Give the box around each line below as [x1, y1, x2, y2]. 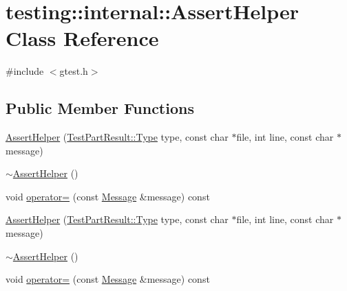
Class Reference [6, 24, 159, 52]
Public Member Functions [6, 97, 194, 119]
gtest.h [59, 64, 88, 78]
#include [6, 64, 44, 78]
